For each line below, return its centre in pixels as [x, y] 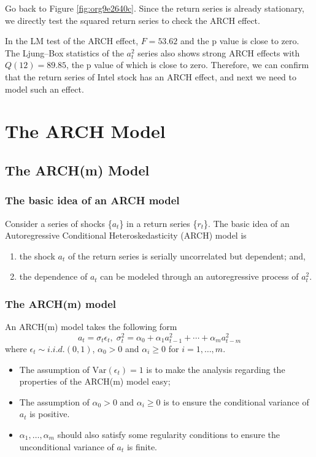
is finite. [142, 446]
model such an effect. [44, 89]
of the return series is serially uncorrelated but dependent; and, [187, 255]
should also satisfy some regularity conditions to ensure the [168, 434]
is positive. [50, 414]
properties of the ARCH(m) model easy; [95, 381]
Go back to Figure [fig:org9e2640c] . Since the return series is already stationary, [155, 8]
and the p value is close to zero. [240, 41]
